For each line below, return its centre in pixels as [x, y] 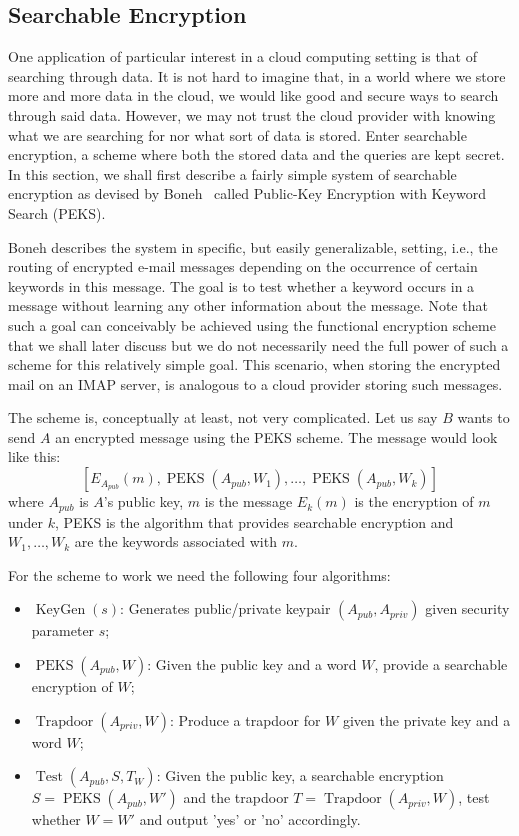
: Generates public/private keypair [225, 608]
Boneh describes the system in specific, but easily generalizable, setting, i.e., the [253, 246]
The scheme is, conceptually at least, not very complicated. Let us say [223, 417]
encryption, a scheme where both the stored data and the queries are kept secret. [256, 154]
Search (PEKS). [57, 212]
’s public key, [143, 501]
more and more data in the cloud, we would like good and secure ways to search [253, 95]
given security [467, 608]
